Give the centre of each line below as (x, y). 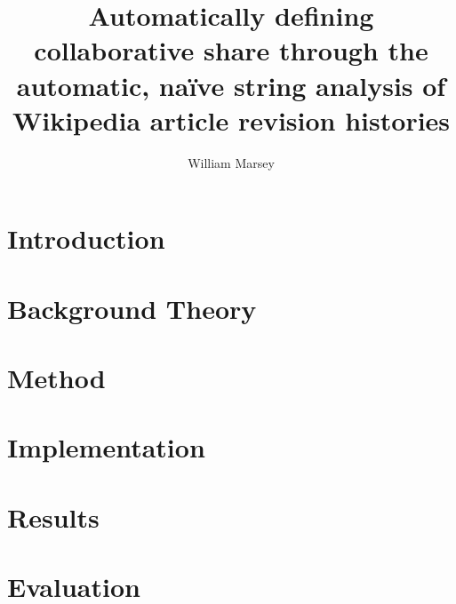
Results (53, 517)
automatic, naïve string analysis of (231, 85)
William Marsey (231, 162)
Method (56, 378)
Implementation (106, 447)
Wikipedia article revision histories (231, 119)
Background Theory (132, 308)
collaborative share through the (231, 50)
